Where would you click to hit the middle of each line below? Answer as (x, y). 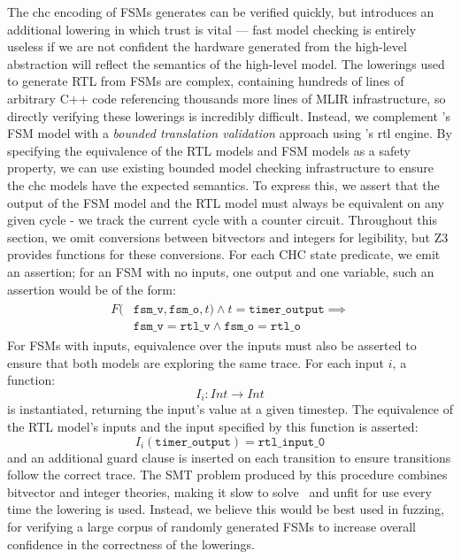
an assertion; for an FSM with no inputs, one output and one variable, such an (221, 271)
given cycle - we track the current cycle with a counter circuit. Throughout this (222, 220)
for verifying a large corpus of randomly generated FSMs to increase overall (211, 526)
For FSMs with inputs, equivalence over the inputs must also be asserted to (212, 345)
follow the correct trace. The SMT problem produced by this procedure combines (227, 475)
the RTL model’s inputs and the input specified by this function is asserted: (213, 427)
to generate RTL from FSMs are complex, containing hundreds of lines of (206, 81)
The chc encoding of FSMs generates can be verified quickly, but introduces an (221, 11)
